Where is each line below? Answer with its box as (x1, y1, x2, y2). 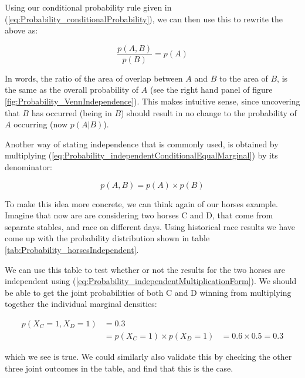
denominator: (5, 161, 52, 173)
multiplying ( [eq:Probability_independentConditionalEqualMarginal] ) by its (5, 149, 278, 161)
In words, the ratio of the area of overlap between (5, 72, 183, 84)
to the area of (219, 72, 268, 84)
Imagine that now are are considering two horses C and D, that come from (5, 209, 273, 221)
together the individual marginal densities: (5, 298, 157, 310)
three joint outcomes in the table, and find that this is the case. (5, 362, 233, 374)
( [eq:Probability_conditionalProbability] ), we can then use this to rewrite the (5, 12, 283, 25)
